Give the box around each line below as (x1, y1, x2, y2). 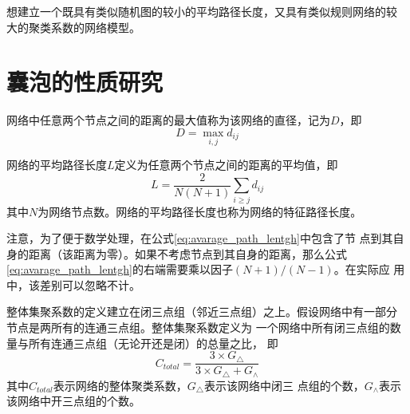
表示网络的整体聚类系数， (53, 377, 187, 393)
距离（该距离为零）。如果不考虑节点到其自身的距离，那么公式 (28, 245, 347, 262)
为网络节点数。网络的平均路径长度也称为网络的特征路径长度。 (37, 203, 362, 219)
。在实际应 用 (333, 261, 405, 278)
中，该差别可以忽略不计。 (6, 276, 140, 293)
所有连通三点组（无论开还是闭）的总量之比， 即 (28, 334, 278, 351)
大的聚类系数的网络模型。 (6, 18, 140, 35)
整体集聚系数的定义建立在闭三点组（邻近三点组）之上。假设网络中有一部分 (6, 303, 397, 320)
